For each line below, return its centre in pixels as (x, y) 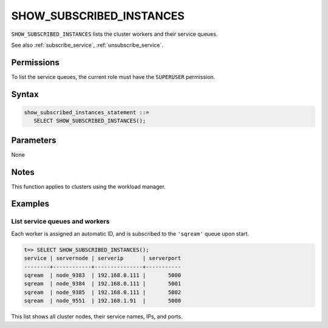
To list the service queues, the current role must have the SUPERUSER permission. (113, 77)
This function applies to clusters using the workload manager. (88, 186)
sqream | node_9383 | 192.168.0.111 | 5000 (103, 275)
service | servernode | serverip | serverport (103, 258)
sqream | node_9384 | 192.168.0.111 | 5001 (103, 284)
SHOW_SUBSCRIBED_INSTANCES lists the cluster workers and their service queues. (114, 34)
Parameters (34, 140)
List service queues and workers (60, 222)
